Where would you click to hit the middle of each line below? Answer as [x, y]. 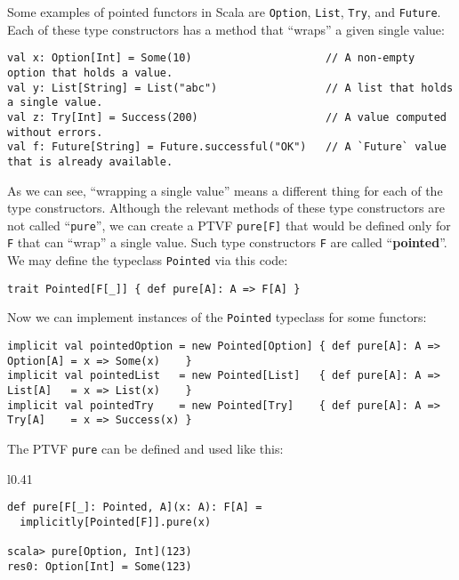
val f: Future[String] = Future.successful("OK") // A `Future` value [227, 147]
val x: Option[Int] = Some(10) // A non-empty [211, 58]
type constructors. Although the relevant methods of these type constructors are [226, 208]
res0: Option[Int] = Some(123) [100, 566]
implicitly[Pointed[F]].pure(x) [116, 522]
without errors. [55, 132]
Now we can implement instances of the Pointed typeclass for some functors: [217, 317]
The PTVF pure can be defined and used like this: [145, 448]
